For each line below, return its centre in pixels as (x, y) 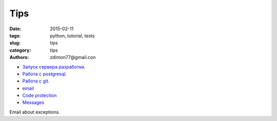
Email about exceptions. (35, 112)
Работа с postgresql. (44, 74)
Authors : (19, 57)
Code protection (39, 95)
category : (20, 50)
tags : (15, 35)
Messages (33, 103)
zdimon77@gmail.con (73, 57)
